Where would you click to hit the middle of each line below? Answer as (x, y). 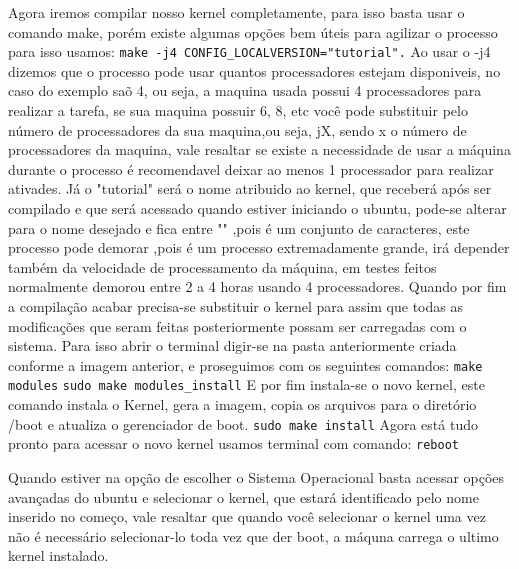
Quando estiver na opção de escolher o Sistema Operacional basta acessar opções (256, 476)
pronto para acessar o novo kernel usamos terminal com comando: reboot (233, 443)
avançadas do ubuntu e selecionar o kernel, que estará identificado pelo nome (243, 496)
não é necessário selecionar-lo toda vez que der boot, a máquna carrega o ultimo (253, 535)
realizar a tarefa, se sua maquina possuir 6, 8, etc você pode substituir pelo (238, 110)
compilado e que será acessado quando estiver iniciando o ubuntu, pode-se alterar (257, 208)
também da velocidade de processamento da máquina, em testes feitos (222, 266)
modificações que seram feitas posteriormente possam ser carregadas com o (237, 325)
